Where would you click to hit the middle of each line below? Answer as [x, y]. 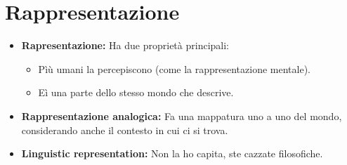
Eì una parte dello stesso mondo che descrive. [136, 92]
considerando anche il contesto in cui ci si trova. [125, 130]
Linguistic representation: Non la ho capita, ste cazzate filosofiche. [172, 153]
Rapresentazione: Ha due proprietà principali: [125, 45]
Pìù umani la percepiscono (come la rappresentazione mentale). [174, 68]
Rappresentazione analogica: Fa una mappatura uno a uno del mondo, [182, 115]
